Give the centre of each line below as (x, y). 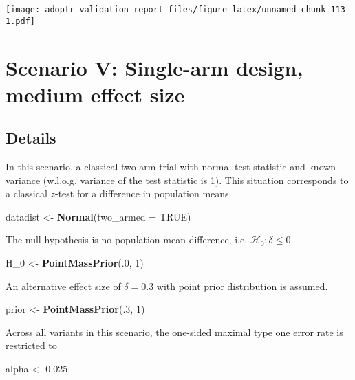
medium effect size (95, 94)
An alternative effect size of (63, 286)
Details (31, 138)
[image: (23, 10)
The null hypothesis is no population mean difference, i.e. (127, 239)
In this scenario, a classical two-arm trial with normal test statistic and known (171, 167)
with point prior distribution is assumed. (242, 286)
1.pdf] (20, 21)
